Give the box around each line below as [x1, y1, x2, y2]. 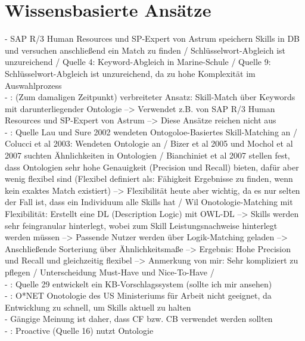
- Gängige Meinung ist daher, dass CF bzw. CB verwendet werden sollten [5, 312, 273, 325]
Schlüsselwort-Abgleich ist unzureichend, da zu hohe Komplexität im [5, 67, 256, 79]
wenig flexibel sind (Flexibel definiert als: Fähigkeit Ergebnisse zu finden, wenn [5, 172, 293, 185]
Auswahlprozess [5, 79, 62, 91]
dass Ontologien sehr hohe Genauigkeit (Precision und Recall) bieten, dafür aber [5, 160, 299, 173]
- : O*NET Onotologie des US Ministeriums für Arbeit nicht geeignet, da [5, 289, 272, 302]
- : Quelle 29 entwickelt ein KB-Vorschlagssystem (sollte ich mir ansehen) [5, 277, 272, 290]
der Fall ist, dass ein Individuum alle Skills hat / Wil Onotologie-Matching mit [5, 196, 293, 208]
